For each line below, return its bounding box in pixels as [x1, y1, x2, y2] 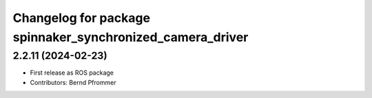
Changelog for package [12, 10, 151, 25]
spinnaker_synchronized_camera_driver [12, 29, 249, 45]
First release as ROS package [30, 69, 114, 77]
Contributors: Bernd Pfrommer [30, 78, 116, 86]
